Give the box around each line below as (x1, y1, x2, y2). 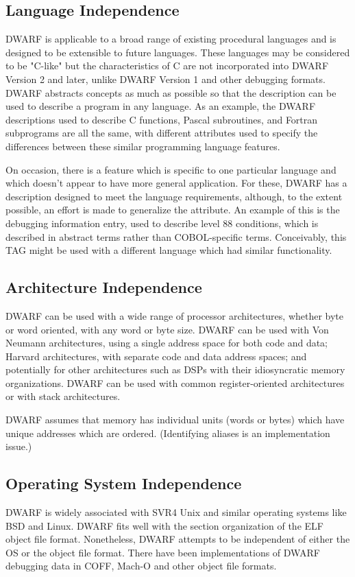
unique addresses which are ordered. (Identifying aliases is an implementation (5, 425, 330, 440)
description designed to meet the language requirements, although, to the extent (5, 189, 343, 203)
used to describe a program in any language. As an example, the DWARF (5, 99, 316, 113)
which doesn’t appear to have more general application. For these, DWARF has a (5, 176, 347, 190)
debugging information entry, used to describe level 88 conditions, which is (5, 215, 319, 230)
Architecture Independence (5, 276, 202, 298)
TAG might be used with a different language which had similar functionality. (5, 243, 332, 257)
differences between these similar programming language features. (5, 139, 280, 153)
